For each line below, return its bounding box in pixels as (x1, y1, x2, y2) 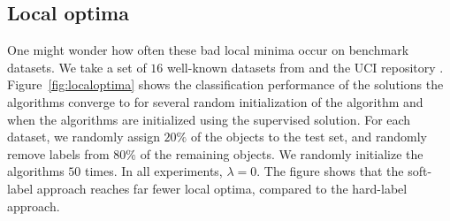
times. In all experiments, (85, 162, 223, 180)
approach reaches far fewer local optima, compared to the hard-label (36, 179, 408, 197)
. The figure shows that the (256, 162, 404, 180)
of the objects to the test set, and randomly (190, 127, 427, 146)
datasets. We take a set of (7, 57, 147, 76)
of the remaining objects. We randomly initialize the (140, 144, 423, 163)
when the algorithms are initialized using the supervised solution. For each (7, 110, 411, 128)
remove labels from (7, 144, 110, 163)
